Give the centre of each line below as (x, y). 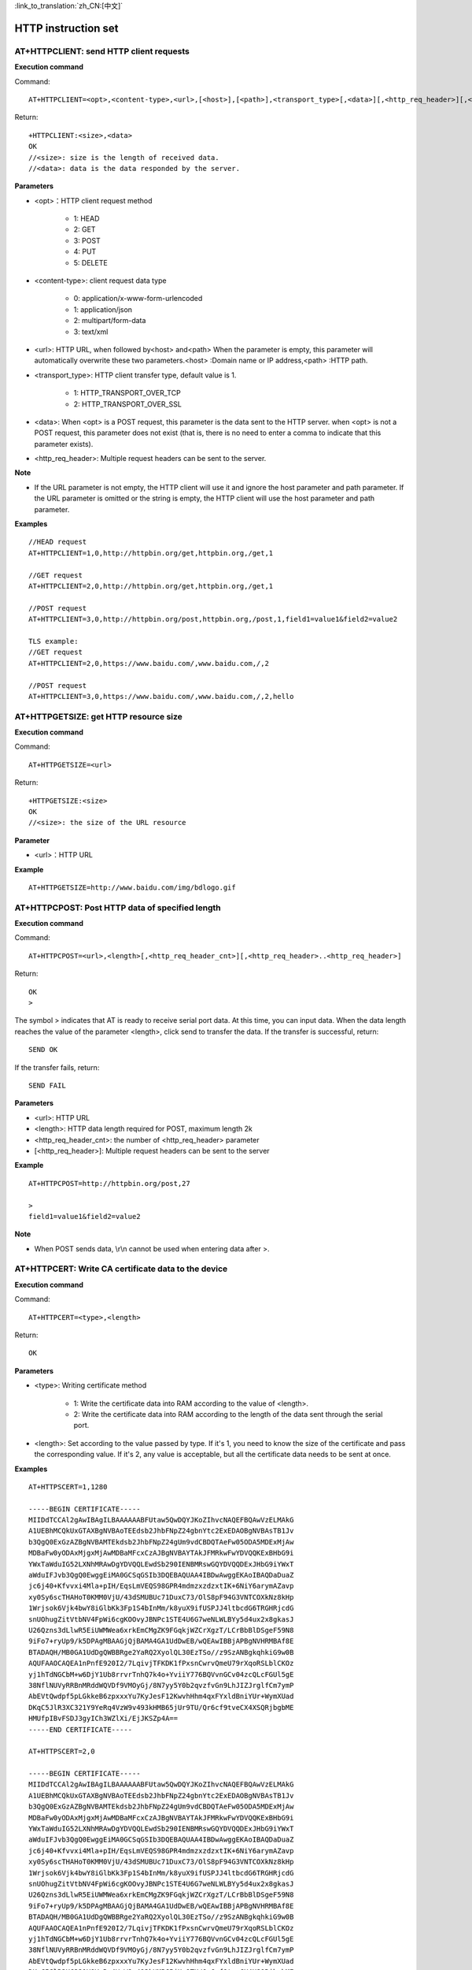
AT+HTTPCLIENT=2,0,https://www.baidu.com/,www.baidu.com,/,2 (149, 663)
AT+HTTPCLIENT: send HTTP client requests (102, 51)
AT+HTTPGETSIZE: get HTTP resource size (98, 716)
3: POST (87, 240)
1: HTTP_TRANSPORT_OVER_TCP (127, 393)
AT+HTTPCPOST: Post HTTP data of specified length (118, 908)
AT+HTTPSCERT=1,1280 (68, 1487)
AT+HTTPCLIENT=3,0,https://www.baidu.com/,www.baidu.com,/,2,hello (161, 696)
